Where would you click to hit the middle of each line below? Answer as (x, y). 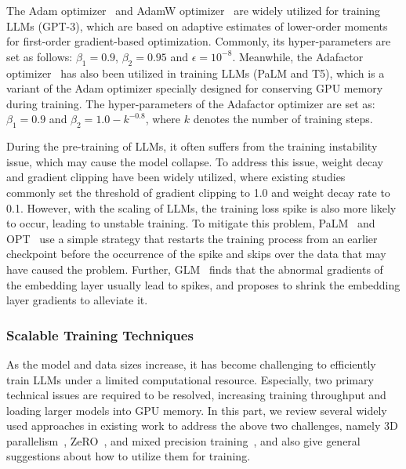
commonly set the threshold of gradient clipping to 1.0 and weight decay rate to (198, 192)
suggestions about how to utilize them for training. (129, 456)
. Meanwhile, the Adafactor (298, 56)
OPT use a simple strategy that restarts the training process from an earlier (192, 238)
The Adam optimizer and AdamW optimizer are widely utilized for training (194, 10)
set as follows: (40, 56)
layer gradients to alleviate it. (77, 300)
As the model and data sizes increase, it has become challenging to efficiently (191, 364)
